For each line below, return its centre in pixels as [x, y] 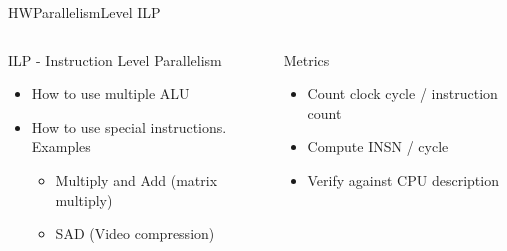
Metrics [306, 59]
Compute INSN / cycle [378, 146]
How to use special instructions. [129, 126]
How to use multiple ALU [110, 93]
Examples [61, 146]
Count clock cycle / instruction [402, 93]
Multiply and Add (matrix [136, 179]
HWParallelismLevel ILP [84, 12]
